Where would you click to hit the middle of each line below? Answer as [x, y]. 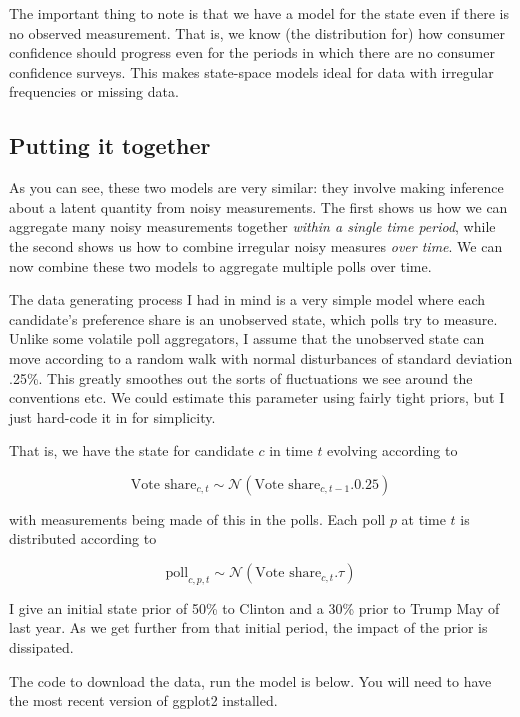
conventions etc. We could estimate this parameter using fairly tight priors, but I [257, 397]
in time [291, 450]
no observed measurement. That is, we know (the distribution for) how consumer [257, 32]
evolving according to [392, 450]
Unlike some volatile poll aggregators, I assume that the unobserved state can [247, 338]
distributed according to [83, 538]
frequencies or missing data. [94, 91]
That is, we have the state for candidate [131, 450]
